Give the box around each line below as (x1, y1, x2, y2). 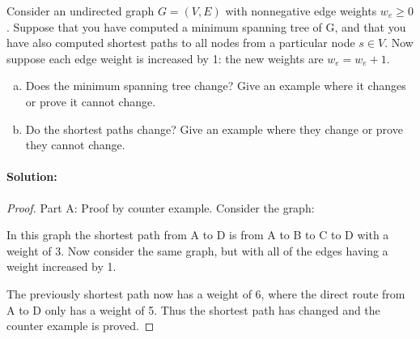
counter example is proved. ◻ (6, 317, 155, 334)
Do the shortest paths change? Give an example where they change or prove (25, 120, 403, 137)
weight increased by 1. (6, 258, 117, 275)
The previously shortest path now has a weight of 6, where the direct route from (6, 285, 405, 302)
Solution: (6, 168, 57, 185)
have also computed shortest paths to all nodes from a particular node (6, 34, 355, 51)
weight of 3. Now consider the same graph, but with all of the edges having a (6, 242, 388, 259)
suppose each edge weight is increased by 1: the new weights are (6, 49, 324, 67)
